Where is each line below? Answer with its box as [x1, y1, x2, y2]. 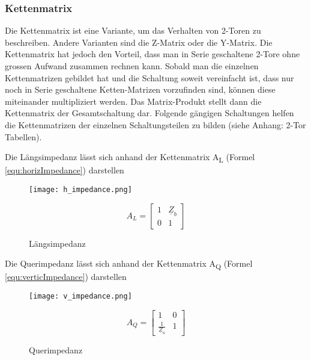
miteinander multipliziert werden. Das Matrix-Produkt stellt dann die [5, 95, 262, 107]
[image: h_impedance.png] [29, 185, 132, 194]
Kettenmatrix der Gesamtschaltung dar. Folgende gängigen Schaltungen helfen [5, 107, 294, 119]
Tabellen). [5, 130, 42, 143]
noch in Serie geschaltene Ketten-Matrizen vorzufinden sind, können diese [5, 83, 276, 96]
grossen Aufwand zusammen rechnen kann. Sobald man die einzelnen [5, 60, 259, 72]
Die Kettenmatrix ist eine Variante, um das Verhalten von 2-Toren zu [5, 24, 261, 37]
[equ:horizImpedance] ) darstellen [5, 164, 124, 176]
